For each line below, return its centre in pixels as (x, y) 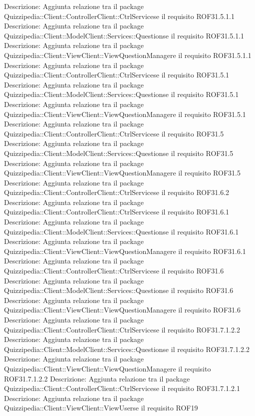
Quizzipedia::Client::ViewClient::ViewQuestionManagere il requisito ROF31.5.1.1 (128, 55)
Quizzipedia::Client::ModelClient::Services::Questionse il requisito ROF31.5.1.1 (124, 35)
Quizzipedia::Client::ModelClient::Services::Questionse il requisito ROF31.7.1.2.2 (127, 349)
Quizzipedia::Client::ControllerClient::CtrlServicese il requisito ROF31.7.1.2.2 (122, 329)
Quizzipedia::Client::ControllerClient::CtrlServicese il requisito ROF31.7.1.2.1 (122, 388)
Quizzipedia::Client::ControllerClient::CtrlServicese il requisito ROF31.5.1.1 (120, 16)
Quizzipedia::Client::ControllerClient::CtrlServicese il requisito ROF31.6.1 (117, 212)
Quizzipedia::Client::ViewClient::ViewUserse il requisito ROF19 (101, 408)
